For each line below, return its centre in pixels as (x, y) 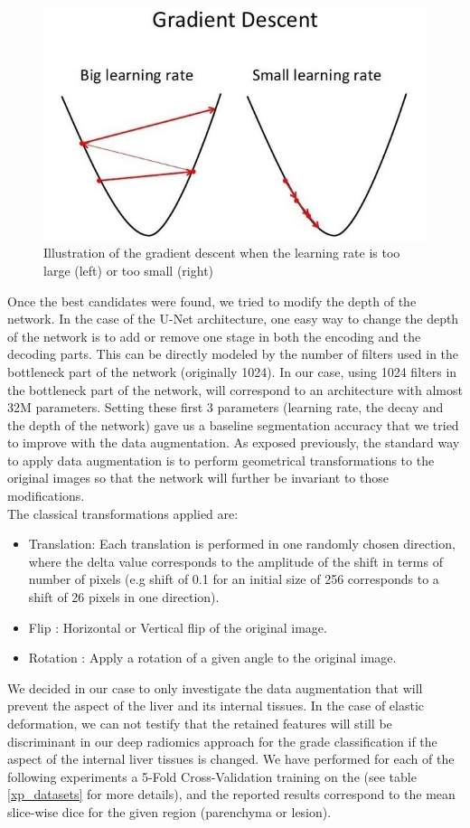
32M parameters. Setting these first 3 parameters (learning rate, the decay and (226, 407)
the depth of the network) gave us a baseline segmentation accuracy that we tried (233, 424)
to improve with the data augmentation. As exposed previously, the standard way (234, 442)
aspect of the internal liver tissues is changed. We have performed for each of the (231, 759)
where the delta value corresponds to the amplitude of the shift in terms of (235, 561)
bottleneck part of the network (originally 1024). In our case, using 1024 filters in (232, 371)
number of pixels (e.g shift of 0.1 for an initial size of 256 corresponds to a (234, 579)
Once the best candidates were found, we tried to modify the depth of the (212, 301)
